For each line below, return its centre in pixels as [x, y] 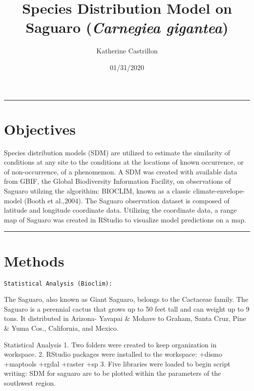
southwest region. [30, 382]
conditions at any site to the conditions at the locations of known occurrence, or [124, 162]
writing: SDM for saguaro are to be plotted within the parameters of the [113, 373]
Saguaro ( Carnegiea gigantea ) [127, 27]
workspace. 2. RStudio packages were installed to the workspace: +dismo [113, 354]
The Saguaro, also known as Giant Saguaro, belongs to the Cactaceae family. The [126, 299]
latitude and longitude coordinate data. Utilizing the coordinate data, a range [120, 210]
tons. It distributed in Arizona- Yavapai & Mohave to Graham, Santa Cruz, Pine [125, 318]
